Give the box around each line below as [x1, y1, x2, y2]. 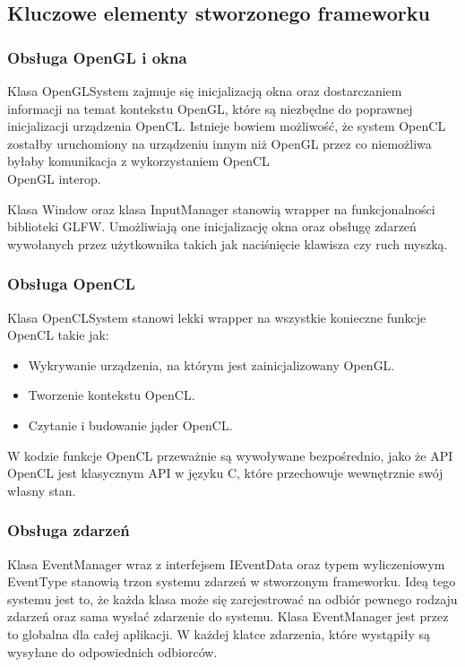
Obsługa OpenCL [7, 273, 135, 295]
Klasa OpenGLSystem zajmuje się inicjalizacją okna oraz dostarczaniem [7, 82, 402, 100]
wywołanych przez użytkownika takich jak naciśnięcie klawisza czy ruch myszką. [7, 234, 448, 253]
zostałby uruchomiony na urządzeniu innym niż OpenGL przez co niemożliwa [7, 134, 432, 152]
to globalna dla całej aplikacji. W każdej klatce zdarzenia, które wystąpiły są [7, 624, 431, 643]
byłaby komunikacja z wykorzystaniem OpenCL [7, 152, 270, 170]
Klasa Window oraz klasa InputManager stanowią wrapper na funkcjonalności [7, 199, 435, 218]
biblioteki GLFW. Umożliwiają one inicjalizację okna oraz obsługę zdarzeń [7, 217, 417, 236]
